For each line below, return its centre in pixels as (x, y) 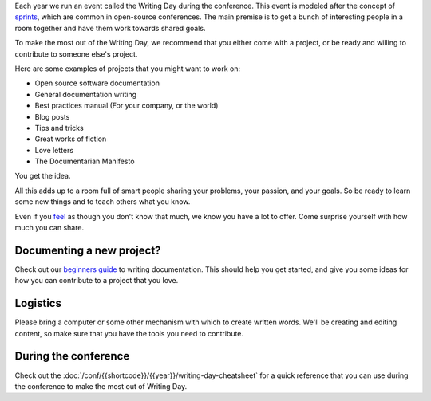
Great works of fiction (71, 139)
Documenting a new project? (88, 250)
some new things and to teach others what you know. (103, 202)
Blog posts (52, 116)
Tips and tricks (59, 128)
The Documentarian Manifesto (85, 161)
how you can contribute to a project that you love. (97, 281)
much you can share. (49, 228)
